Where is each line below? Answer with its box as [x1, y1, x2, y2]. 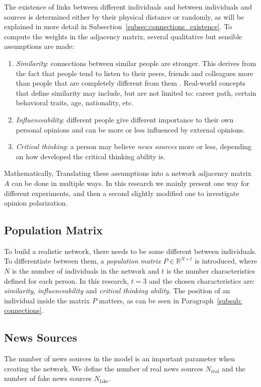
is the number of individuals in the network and [12, 266, 159, 276]
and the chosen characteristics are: [149, 275, 255, 286]
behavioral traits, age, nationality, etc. [16, 97, 134, 108]
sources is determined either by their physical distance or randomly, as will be [4, 11, 244, 22]
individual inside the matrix [4, 295, 90, 305]
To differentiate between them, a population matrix [4, 255, 161, 266]
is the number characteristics [166, 266, 255, 276]
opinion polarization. [4, 198, 68, 208]
